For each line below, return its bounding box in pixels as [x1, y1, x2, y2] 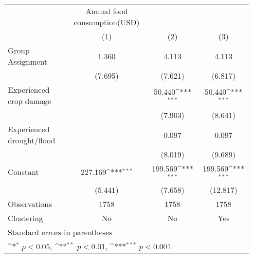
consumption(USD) [74, 17, 140, 28]
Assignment [8, 56, 48, 67]
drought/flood [8, 135, 55, 146]
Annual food [85, 5, 128, 17]
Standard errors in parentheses [8, 226, 112, 238]
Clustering [8, 212, 43, 224]
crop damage [8, 95, 51, 106]
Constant [8, 166, 39, 178]
